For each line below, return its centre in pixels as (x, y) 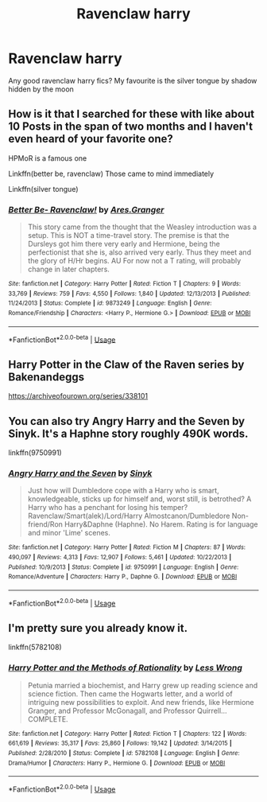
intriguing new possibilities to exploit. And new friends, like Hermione (141, 702)
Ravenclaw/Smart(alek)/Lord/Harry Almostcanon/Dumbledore (129, 516)
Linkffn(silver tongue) (43, 189)
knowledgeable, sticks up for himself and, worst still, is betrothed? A (139, 499)
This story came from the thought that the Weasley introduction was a (142, 227)
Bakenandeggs (46, 377)
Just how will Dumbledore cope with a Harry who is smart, (124, 491)
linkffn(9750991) (35, 452)
